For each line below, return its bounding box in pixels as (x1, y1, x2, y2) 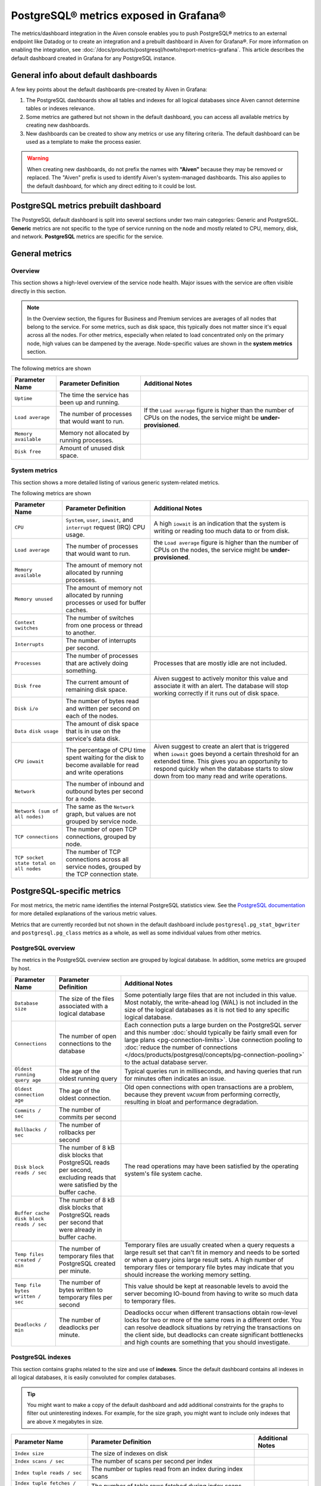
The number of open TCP (65, 825, 137, 833)
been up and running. (59, 398, 120, 407)
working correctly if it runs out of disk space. (153, 690, 279, 698)
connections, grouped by (65, 833, 136, 841)
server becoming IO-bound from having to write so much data (124, 1290, 298, 1298)
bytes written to (58, 1286, 103, 1294)
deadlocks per (58, 1323, 99, 1331)
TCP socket (14, 854, 45, 861)
